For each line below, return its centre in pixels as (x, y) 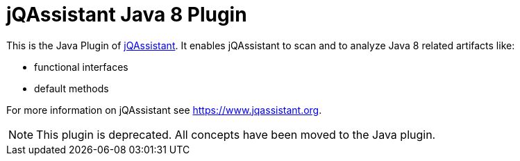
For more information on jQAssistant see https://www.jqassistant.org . (164, 110)
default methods (72, 88)
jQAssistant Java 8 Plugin (127, 15)
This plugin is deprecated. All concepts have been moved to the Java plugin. (236, 134)
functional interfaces (81, 67)
